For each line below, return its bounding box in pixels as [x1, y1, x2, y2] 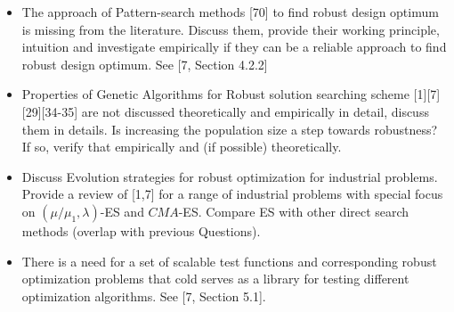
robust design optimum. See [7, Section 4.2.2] [21, 54, 268, 73]
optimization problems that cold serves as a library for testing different [21, 269, 409, 288]
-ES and [100, 201, 144, 220]
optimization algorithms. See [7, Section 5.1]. [21, 286, 266, 305]
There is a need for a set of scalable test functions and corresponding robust [21, 251, 437, 270]
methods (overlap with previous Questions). [21, 221, 261, 240]
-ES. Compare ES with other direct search [178, 201, 409, 220]
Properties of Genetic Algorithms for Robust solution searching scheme [21, 85, 409, 103]
